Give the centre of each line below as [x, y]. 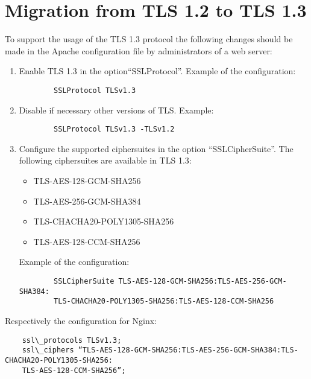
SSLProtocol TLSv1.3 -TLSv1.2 [114, 129]
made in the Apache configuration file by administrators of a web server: [139, 50]
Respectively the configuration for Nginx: [81, 320]
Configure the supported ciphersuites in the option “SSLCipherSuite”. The [156, 148]
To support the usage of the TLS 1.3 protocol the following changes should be [149, 39]
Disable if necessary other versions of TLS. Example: [116, 110]
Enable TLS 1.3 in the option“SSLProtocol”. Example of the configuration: [157, 71]
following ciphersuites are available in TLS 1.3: [105, 160]
